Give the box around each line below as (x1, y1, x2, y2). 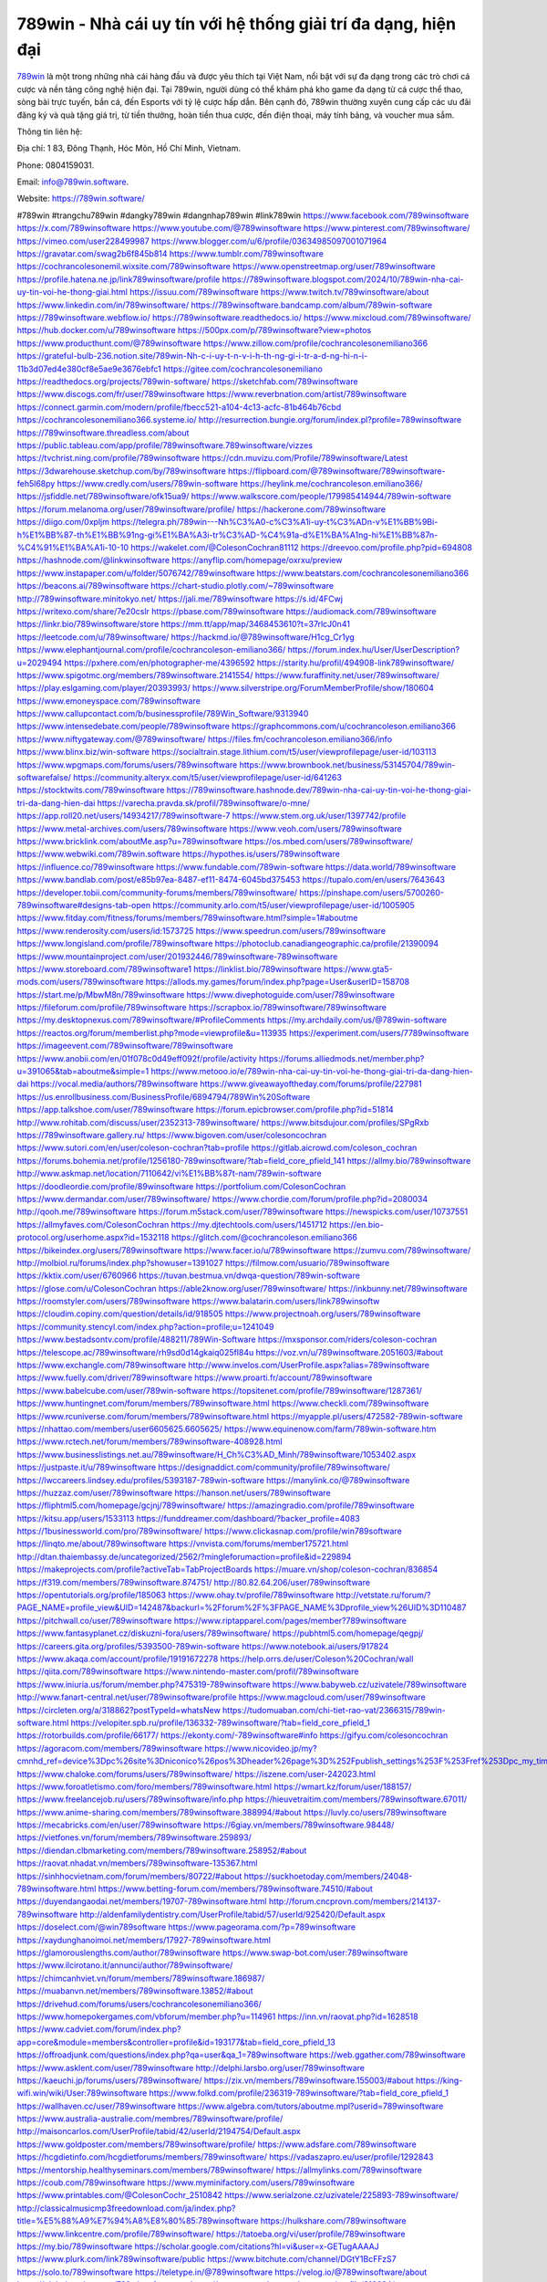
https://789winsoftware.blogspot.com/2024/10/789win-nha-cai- (222, 274, 464, 285)
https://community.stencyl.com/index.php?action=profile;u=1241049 (16, 1321, 274, 1332)
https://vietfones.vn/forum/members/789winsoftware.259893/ (16, 1832, 253, 1843)
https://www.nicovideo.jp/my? (203, 1743, 318, 1753)
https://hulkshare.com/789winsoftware (260, 2215, 407, 2226)
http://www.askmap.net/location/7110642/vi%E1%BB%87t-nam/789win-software (16, 1168, 323, 1179)
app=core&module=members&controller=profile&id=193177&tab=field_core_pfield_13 (16, 2036, 336, 2047)
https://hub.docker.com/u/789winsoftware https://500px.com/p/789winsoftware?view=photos (16, 325, 372, 336)
